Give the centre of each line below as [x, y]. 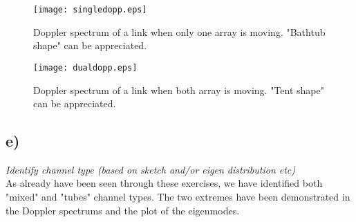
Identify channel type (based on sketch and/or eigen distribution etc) [151, 169]
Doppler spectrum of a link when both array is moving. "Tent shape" [179, 90]
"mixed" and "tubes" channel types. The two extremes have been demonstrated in [178, 197]
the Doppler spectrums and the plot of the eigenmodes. [123, 210]
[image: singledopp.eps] [90, 10]
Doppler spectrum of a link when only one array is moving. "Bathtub [179, 31]
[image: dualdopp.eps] [85, 67]
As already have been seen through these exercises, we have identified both [164, 183]
